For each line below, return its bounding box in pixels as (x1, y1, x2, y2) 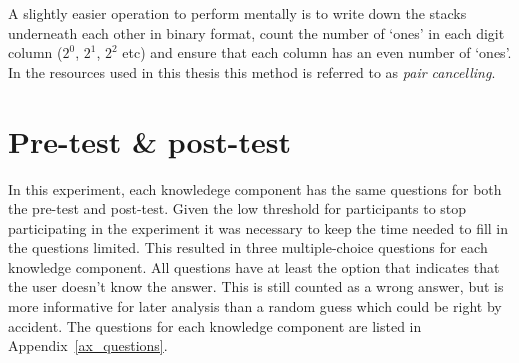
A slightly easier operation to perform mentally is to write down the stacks (8, 3, 467, 23)
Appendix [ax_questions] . (8, 335, 168, 356)
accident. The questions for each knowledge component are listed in (8, 315, 422, 336)
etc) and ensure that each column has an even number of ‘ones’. (122, 42, 512, 63)
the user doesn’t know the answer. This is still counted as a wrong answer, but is (8, 276, 504, 297)
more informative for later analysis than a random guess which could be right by (8, 296, 502, 317)
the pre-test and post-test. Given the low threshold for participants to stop (8, 198, 467, 219)
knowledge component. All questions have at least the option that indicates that (8, 256, 500, 277)
